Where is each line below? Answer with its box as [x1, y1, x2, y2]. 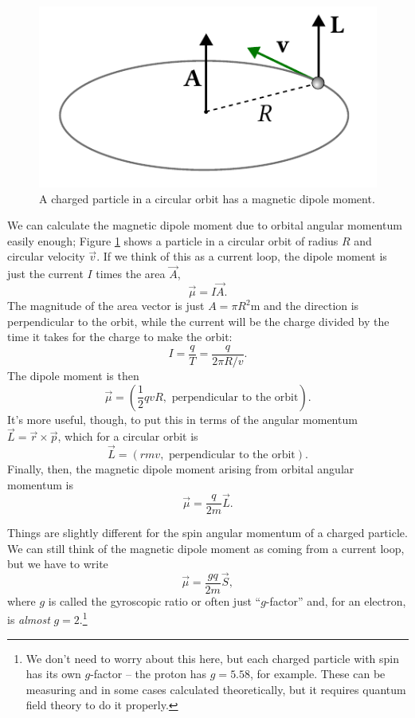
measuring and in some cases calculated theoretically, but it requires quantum [25, 681, 406, 697]
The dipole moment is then [7, 367, 139, 383]
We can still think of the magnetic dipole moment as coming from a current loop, [7, 539, 405, 556]
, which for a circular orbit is [57, 428, 198, 445]
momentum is [7, 476, 73, 492]
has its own [25, 665, 81, 682]
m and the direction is [250, 297, 359, 314]
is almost [7, 610, 50, 627]
